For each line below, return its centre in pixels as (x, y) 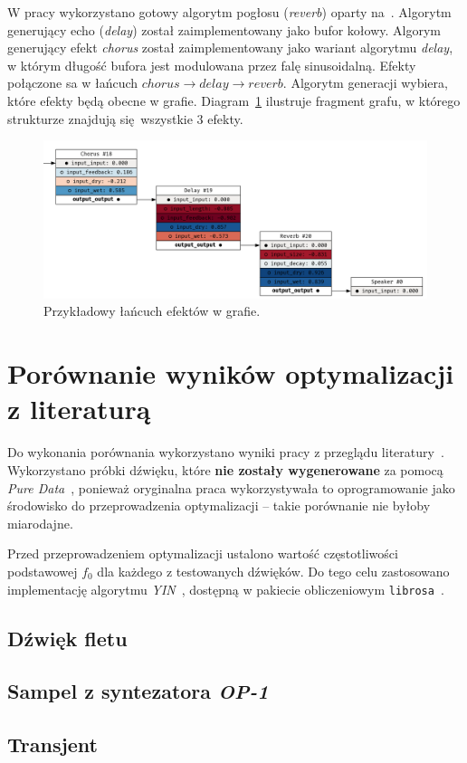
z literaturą (79, 409)
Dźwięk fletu (67, 638)
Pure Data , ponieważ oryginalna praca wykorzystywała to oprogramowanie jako (231, 487)
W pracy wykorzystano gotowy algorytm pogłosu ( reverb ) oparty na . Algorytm (229, 12)
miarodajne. (40, 523)
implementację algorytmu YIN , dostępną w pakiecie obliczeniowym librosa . (226, 589)
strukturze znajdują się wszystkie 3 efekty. (125, 118)
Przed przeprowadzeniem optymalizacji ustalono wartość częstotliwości (203, 553)
